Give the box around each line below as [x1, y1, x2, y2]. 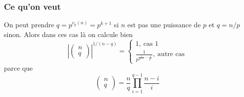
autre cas [157, 51, 185, 58]
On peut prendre [4, 19, 54, 30]
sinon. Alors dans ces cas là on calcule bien [4, 29, 133, 39]
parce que [4, 63, 33, 73]
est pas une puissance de [127, 19, 201, 30]
